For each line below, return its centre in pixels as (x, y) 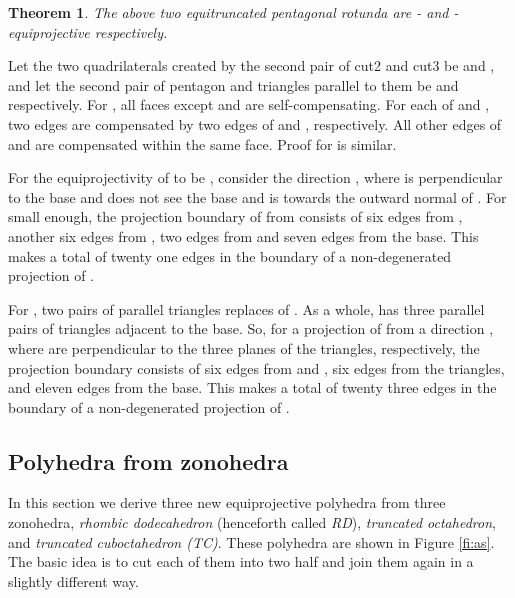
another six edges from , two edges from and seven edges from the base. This (243, 235)
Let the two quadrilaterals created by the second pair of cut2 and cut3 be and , (251, 65)
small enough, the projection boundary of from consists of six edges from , (235, 216)
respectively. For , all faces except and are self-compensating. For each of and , (249, 104)
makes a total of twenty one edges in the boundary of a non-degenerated (230, 255)
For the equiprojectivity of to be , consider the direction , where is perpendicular (255, 177)
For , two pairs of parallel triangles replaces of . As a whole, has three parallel (246, 308)
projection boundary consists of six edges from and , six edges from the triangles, (256, 367)
